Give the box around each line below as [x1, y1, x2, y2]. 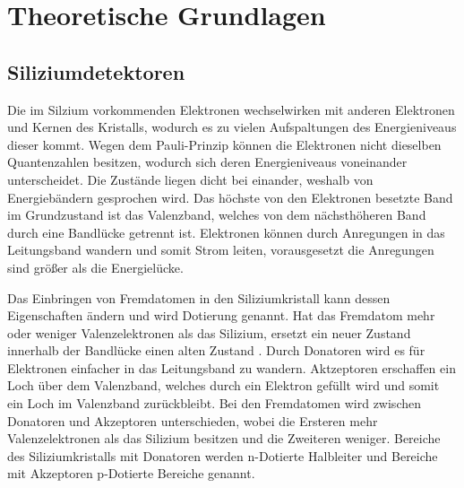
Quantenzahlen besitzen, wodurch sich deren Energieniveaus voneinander [7, 152, 408, 171]
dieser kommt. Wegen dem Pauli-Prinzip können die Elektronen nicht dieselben [7, 135, 442, 153]
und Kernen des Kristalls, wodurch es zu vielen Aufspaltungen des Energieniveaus [7, 118, 457, 136]
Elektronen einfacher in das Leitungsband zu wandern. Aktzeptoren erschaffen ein [7, 358, 456, 377]
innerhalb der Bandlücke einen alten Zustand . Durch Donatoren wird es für [7, 341, 425, 360]
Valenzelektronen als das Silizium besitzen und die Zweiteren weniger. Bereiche [7, 429, 441, 448]
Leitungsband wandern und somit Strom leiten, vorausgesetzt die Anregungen [7, 240, 434, 259]
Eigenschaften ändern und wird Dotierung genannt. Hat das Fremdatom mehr [7, 306, 435, 325]
